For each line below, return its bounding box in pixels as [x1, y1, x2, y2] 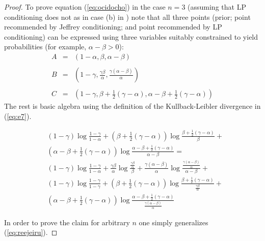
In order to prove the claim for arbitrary [4, 217, 130, 227]
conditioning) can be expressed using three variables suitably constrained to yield [4, 31, 258, 42]
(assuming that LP [188, 2, 246, 12]
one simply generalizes [139, 217, 208, 227]
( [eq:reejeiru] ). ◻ [4, 227, 58, 237]
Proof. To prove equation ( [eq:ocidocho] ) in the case [4, 2, 166, 12]
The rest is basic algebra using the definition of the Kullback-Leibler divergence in [4, 101, 261, 111]
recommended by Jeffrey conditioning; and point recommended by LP [4, 21, 222, 32]
